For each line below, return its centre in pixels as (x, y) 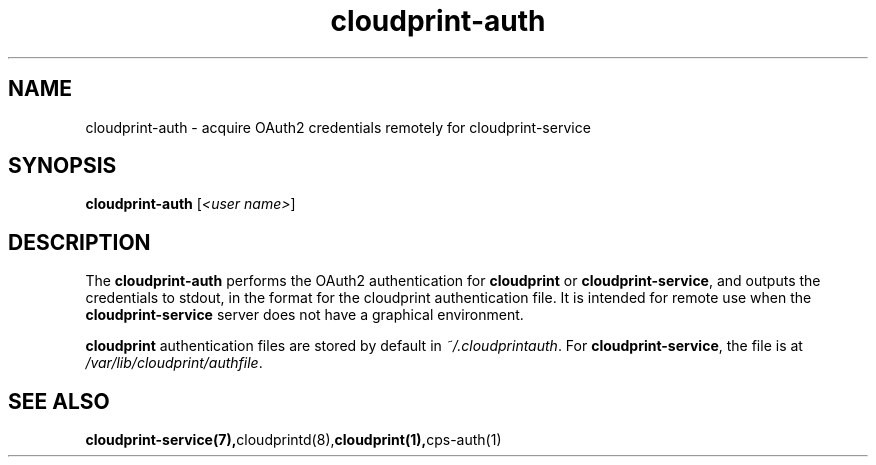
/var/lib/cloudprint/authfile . (174, 363)
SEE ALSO (59, 401)
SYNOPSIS (62, 166)
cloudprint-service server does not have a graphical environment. (304, 315)
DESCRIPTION (79, 242)
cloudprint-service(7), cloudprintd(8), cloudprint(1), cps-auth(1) (293, 440)
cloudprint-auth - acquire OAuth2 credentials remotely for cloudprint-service (338, 127)
